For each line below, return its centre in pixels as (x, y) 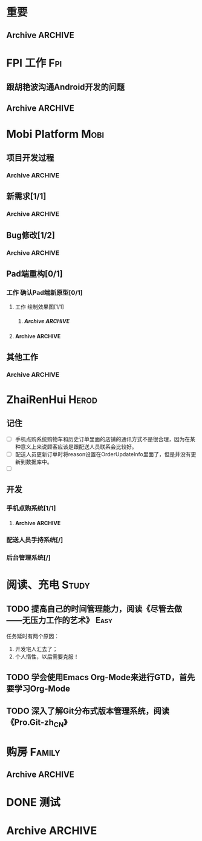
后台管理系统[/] (28, 557)
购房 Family (33, 752)
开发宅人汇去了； (36, 649)
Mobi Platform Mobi (55, 134)
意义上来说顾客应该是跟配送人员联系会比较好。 (79, 447)
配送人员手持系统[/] (35, 540)
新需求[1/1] (26, 196)
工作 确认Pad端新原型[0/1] (44, 292)
